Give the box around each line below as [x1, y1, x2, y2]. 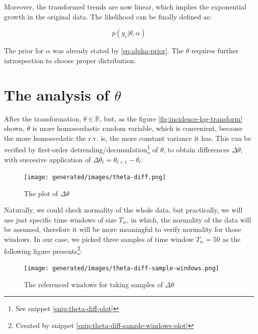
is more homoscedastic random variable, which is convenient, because [32, 123, 243, 133]
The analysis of [4, 84, 109, 105]
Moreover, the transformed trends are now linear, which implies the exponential [4, 1, 247, 11]
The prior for [4, 45, 44, 56]
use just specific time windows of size [4, 214, 117, 224]
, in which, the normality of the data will [127, 214, 251, 224]
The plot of [24, 188, 58, 198]
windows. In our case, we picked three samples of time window [4, 234, 194, 244]
